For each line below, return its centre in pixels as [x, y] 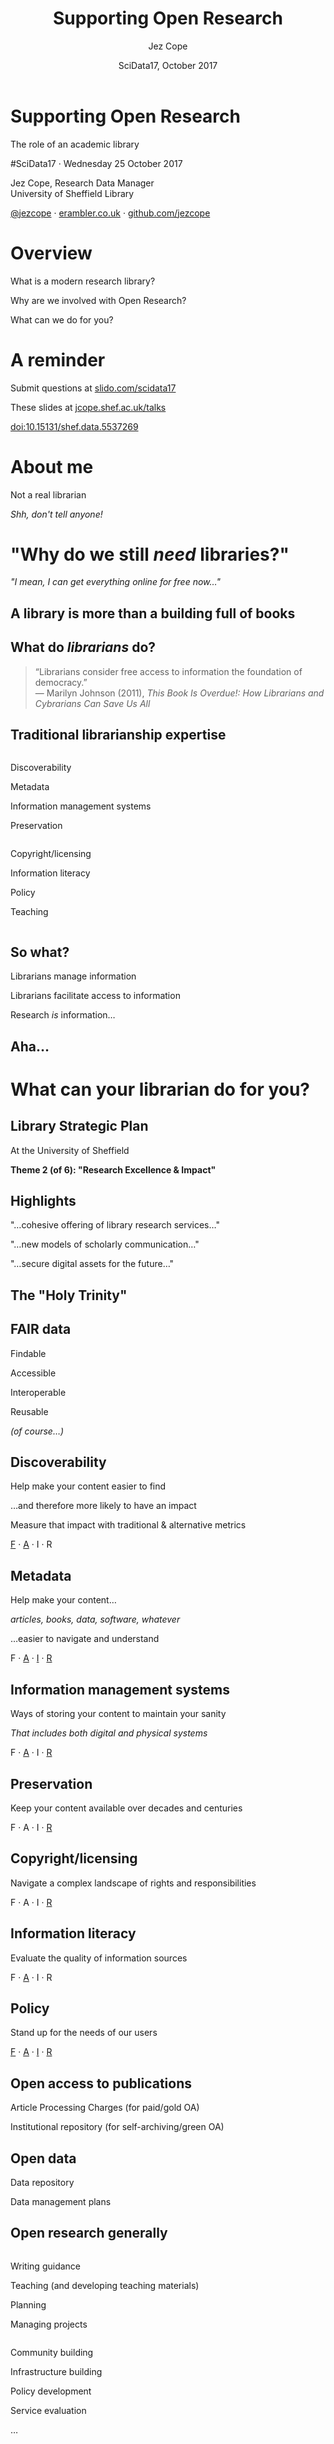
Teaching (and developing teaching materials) [105, 2285]
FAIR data [41, 1329]
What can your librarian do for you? [160, 1089]
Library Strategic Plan [79, 1126]
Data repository [42, 2182]
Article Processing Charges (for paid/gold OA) [105, 2108]
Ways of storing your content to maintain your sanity [118, 1714]
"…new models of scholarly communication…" [105, 1244]
